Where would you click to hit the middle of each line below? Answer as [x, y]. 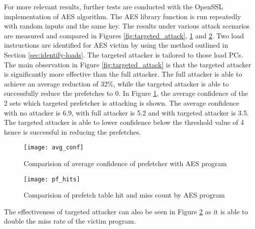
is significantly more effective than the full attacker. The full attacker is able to [123, 74]
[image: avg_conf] [54, 148]
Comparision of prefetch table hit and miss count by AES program [124, 195]
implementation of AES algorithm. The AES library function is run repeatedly [123, 16]
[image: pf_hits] [52, 179]
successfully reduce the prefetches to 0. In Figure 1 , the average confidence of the [126, 93]
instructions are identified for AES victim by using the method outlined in [116, 45]
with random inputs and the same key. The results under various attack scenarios [127, 26]
